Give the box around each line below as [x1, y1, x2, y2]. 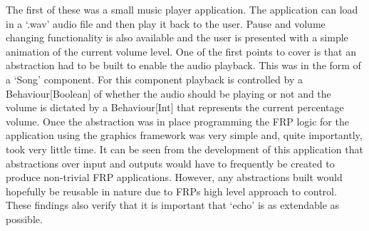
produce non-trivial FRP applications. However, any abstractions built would [6, 170, 343, 185]
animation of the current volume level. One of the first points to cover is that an [6, 43, 356, 58]
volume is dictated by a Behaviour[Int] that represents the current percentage [6, 100, 344, 115]
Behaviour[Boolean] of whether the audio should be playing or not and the [6, 86, 331, 101]
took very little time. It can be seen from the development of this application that [6, 141, 363, 156]
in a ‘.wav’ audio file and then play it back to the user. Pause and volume [6, 16, 326, 31]
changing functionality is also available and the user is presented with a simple [6, 30, 348, 45]
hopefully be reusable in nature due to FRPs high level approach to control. [6, 183, 337, 198]
